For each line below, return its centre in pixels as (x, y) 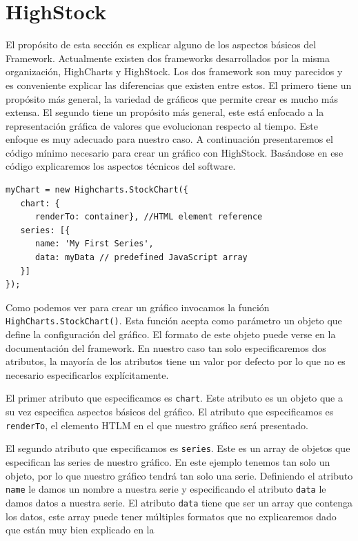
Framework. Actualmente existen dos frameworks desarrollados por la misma (168, 58)
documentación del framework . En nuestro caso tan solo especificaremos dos (166, 347)
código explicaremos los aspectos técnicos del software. (121, 166)
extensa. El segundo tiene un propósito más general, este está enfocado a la (165, 112)
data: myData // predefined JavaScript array (141, 258)
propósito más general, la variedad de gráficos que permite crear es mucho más (172, 98)
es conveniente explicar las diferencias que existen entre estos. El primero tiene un (179, 85)
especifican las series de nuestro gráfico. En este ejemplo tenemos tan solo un (168, 462)
